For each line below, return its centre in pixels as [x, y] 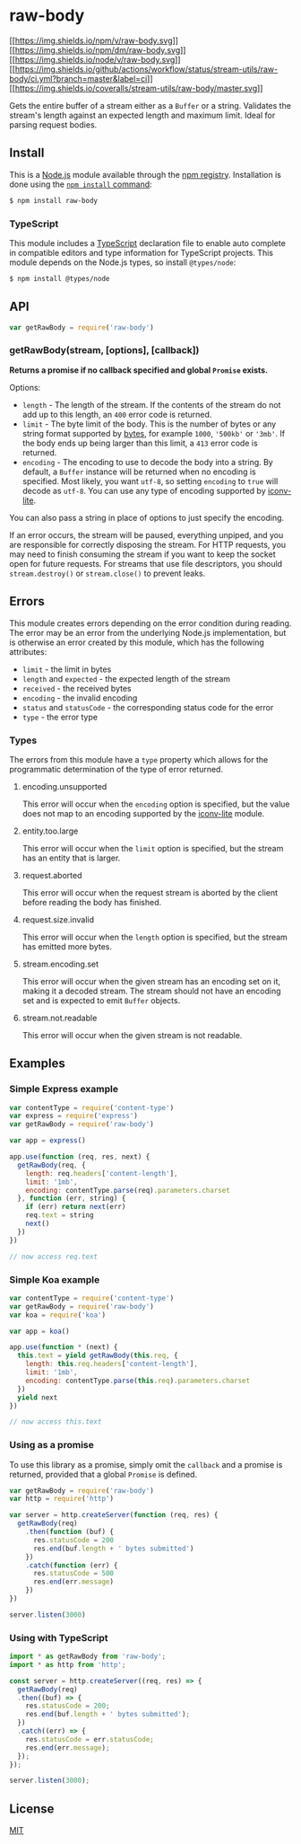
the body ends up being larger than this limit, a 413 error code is [140, 443]
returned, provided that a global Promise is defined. [103, 1474]
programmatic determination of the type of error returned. [116, 769]
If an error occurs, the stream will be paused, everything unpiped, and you [146, 534]
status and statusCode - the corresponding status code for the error [148, 707]
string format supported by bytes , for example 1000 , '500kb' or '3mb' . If [153, 433]
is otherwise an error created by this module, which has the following [137, 642]
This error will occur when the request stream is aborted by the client [150, 892]
